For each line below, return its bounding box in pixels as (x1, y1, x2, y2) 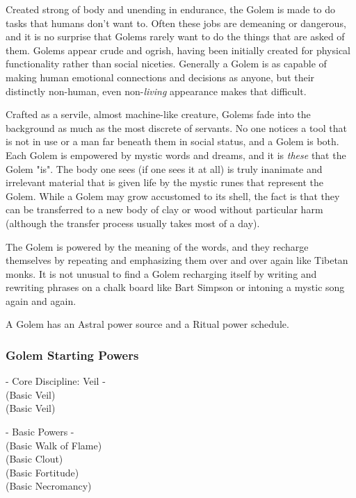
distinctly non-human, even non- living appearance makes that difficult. (6, 83, 307, 98)
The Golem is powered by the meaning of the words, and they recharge (6, 239, 309, 254)
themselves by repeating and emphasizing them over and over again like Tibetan (6, 253, 348, 267)
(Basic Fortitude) (6, 465, 79, 479)
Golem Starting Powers (6, 346, 139, 363)
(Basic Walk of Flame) (6, 438, 102, 452)
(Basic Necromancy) (6, 479, 92, 493)
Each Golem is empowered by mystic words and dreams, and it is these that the (6, 147, 346, 162)
